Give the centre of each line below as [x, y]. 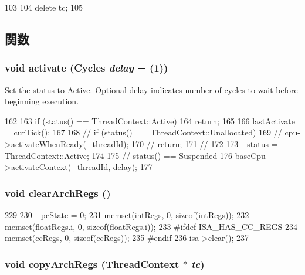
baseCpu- [252, 155]
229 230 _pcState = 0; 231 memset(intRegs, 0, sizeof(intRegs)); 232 [127, 214]
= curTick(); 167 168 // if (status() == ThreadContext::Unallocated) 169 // [143, 132]
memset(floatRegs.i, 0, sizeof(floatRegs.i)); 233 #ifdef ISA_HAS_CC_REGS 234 [151, 226]
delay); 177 [133, 167]
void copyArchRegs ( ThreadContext [92, 264]
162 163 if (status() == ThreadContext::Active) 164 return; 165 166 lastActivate [150, 120]
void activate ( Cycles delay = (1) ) [87, 68]
